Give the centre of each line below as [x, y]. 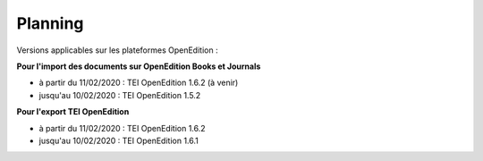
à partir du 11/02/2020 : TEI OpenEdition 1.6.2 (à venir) [139, 83]
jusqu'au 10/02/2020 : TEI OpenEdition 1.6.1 [119, 140]
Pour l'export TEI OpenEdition [73, 112]
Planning [50, 23]
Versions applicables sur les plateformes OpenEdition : [117, 50]
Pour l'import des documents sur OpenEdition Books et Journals [139, 66]
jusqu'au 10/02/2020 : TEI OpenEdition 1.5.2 [120, 95]
